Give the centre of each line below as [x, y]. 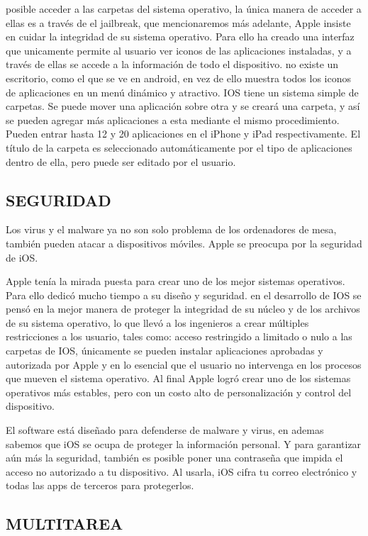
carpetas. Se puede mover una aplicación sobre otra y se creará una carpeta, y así [183, 106]
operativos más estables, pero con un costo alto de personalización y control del [179, 392]
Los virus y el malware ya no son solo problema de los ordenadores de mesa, [171, 229]
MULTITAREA [65, 524]
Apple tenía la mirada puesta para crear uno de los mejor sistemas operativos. [175, 281]
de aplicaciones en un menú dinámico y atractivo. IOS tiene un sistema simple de [182, 92]
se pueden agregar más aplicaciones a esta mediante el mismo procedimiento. [173, 119]
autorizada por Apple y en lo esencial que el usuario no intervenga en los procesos [184, 364]
